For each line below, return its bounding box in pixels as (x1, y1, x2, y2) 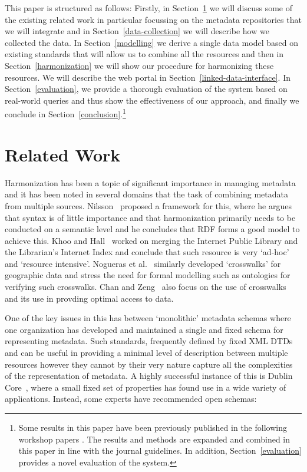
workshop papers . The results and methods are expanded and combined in (18, 433, 291, 445)
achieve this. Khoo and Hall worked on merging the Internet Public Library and (5, 234, 298, 246)
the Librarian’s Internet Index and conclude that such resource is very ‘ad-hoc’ (5, 246, 289, 258)
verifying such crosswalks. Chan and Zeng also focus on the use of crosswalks (5, 280, 286, 293)
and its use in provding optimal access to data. (5, 292, 174, 304)
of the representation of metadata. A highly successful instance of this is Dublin (5, 369, 293, 382)
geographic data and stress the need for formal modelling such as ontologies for (5, 269, 291, 281)
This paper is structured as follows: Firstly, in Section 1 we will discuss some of (5, 2, 292, 14)
